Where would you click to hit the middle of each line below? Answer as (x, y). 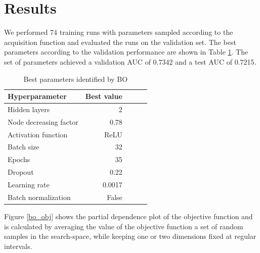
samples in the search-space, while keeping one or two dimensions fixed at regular (130, 236)
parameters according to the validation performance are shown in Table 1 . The (126, 52)
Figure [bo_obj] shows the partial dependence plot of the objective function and (128, 216)
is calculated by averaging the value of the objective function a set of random (124, 226)
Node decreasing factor (43, 121)
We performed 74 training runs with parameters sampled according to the (119, 32)
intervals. (18, 246)
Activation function (38, 134)
